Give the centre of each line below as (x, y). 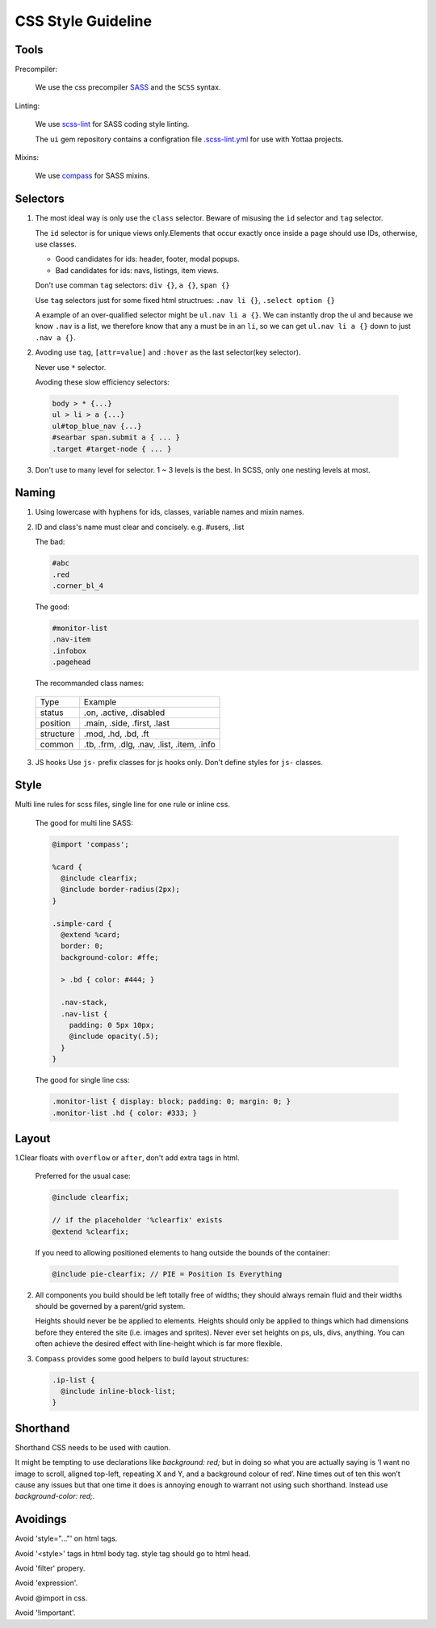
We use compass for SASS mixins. (92, 176)
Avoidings (41, 1519)
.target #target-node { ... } (112, 449)
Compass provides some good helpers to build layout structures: (142, 1358)
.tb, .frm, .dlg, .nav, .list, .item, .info (149, 744)
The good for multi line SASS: (84, 822)
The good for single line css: (82, 1080)
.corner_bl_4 (78, 585)
